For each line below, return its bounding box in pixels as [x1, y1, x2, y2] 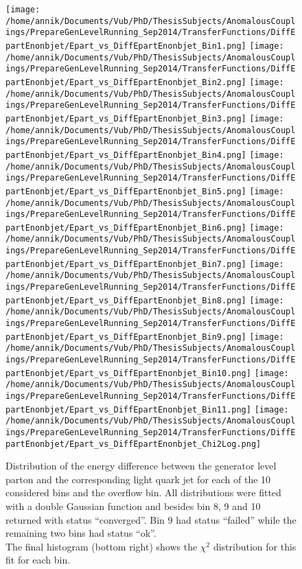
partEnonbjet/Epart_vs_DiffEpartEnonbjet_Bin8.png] [5, 295, 246, 305]
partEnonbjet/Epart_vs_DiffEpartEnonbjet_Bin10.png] [5, 368, 251, 378]
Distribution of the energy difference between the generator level [5, 458, 277, 473]
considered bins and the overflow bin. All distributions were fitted [5, 485, 281, 500]
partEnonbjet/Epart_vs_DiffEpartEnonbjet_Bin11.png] [5, 404, 251, 415]
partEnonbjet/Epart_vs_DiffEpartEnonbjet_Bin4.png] [5, 150, 246, 160]
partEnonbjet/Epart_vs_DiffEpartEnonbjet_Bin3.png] [5, 113, 246, 124]
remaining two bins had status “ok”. [5, 526, 156, 540]
